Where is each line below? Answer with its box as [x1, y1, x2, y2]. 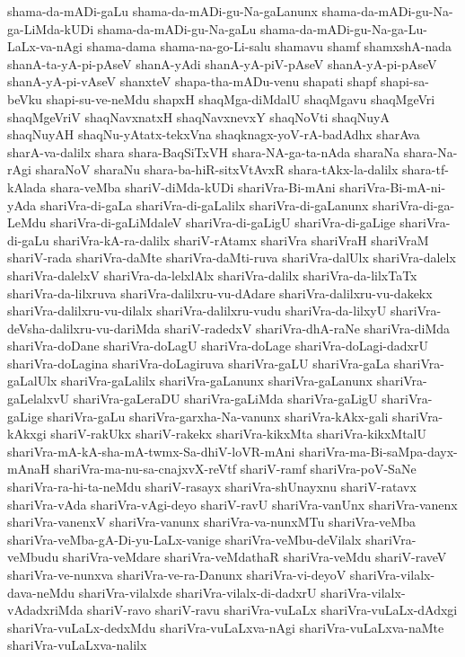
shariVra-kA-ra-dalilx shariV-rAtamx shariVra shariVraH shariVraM [53, 230, 429, 249]
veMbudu [7, 547, 59, 566]
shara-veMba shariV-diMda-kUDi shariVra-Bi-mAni [50, 177, 336, 196]
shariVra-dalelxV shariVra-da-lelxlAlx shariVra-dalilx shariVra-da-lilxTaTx [7, 265, 417, 284]
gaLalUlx [7, 371, 57, 390]
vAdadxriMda [7, 600, 83, 619]
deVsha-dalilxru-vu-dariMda [7, 318, 161, 337]
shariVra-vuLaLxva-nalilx [7, 635, 147, 654]
